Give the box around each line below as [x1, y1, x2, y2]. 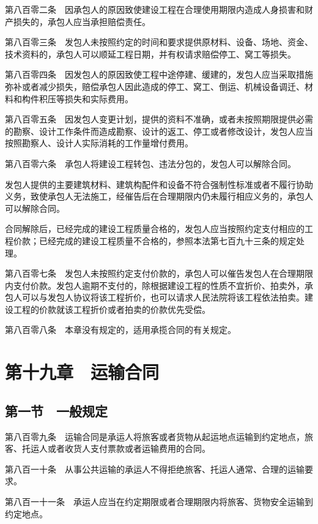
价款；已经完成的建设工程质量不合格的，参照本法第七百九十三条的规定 [13, 234, 296, 247]
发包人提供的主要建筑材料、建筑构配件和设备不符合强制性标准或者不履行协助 [5, 178, 313, 190]
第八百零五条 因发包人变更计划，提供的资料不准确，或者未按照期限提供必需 [5, 113, 313, 125]
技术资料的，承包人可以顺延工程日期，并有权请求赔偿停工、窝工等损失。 [5, 47, 296, 60]
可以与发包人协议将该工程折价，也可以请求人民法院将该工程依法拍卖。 [21, 291, 305, 304]
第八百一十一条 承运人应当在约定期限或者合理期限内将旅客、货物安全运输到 [5, 495, 313, 508]
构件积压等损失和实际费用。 [21, 92, 133, 105]
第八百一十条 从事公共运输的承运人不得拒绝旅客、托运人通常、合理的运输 [5, 462, 305, 475]
